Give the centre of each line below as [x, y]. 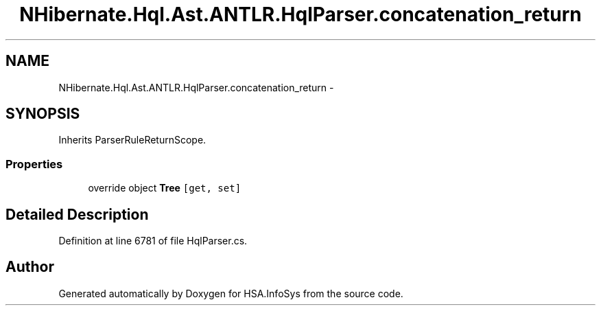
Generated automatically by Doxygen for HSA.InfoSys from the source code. [231, 293]
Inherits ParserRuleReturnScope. [132, 140]
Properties [34, 164]
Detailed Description [77, 214]
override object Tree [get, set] [165, 188]
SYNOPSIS [43, 114]
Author [30, 267]
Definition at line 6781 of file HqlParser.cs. [153, 241]
